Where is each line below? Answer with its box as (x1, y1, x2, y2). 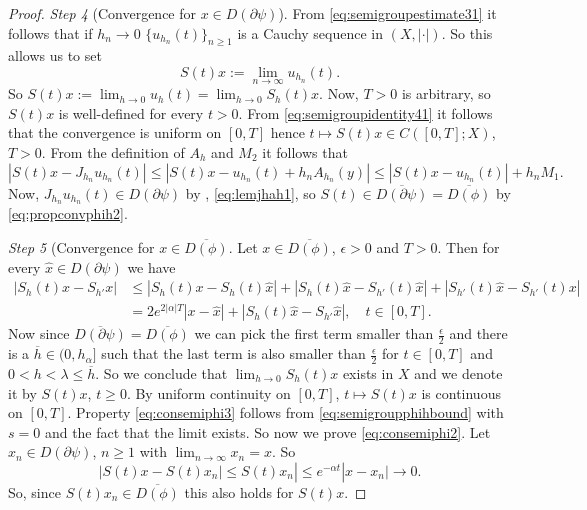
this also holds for (184, 481, 294, 502)
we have (127, 256, 176, 277)
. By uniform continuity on (126, 382, 291, 403)
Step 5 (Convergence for (8, 237, 155, 258)
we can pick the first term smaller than (194, 323, 434, 344)
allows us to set (8, 45, 102, 66)
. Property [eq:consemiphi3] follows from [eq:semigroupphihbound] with (67, 402, 504, 423)
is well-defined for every (58, 102, 204, 123)
